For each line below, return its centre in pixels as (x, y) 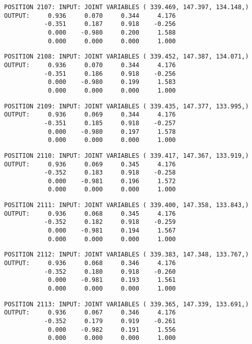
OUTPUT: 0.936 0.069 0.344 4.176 (90, 115)
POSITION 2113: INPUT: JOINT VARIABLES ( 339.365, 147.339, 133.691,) (127, 304)
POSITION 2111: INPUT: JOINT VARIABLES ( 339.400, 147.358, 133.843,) (127, 205)
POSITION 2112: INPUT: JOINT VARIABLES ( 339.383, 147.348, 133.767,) (127, 255)
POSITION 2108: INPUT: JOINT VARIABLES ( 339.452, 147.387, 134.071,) (127, 57)
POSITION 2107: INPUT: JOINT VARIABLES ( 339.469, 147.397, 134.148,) (127, 7)
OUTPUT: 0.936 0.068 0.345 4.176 (90, 213)
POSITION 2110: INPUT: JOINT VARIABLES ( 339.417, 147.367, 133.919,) (127, 155)
